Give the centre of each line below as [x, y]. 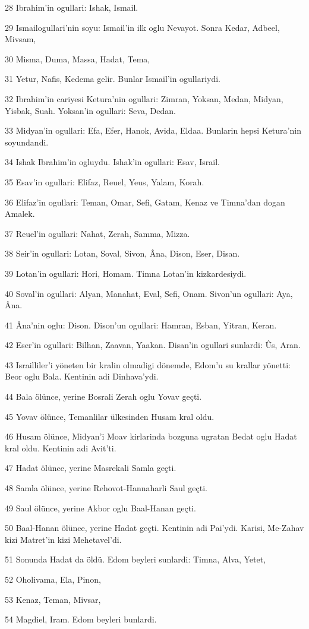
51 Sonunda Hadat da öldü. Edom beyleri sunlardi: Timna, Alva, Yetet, [135, 559]
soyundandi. [27, 142]
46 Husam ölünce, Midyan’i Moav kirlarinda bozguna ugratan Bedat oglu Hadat [151, 436]
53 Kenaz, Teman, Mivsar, [53, 599]
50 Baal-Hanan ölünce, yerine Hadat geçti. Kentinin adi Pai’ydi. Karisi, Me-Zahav [154, 528]
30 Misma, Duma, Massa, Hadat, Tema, [78, 59]
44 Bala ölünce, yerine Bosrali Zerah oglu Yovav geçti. [103, 396]
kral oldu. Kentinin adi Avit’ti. [61, 448]
